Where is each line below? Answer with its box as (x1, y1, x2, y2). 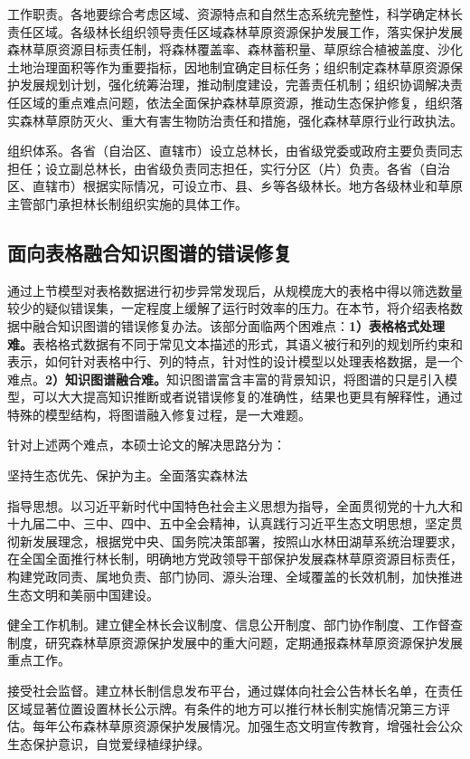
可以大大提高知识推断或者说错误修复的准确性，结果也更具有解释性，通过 (32, 387, 463, 406)
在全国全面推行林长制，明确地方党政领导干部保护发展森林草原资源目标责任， (7, 549, 463, 568)
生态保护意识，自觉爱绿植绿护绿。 (7, 734, 210, 753)
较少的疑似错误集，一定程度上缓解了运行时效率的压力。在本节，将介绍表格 (7, 299, 450, 318)
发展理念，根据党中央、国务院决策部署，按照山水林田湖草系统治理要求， (32, 531, 463, 550)
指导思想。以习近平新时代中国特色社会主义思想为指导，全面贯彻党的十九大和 (7, 496, 463, 515)
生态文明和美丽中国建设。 (7, 584, 159, 603)
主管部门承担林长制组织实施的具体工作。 (7, 194, 248, 213)
